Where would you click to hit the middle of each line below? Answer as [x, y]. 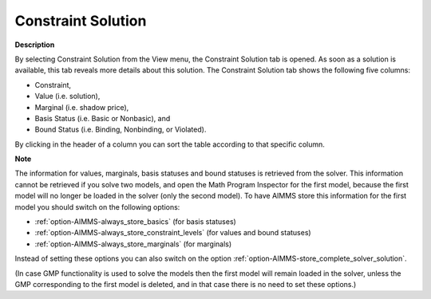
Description [35, 45]
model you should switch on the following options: [97, 207]
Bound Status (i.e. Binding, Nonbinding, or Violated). [121, 130]
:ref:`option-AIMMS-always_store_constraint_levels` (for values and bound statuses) [173, 233]
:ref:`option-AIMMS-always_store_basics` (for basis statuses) [136, 222]
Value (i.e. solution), [67, 96]
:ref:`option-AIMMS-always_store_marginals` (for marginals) [133, 244]
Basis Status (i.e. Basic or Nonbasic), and [103, 118]
